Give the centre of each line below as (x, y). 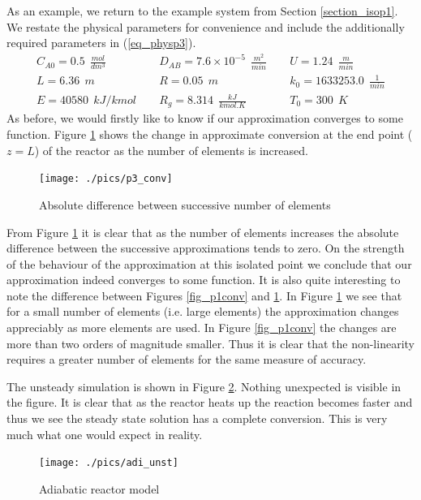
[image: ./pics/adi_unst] (109, 463)
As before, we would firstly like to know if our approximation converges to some (205, 118)
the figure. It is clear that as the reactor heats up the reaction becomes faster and (210, 402)
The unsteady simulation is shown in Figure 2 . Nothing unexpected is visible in (204, 386)
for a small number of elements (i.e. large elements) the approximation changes (203, 311)
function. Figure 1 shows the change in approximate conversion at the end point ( (210, 134)
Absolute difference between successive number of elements (185, 204)
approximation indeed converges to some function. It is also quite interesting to (204, 280)
